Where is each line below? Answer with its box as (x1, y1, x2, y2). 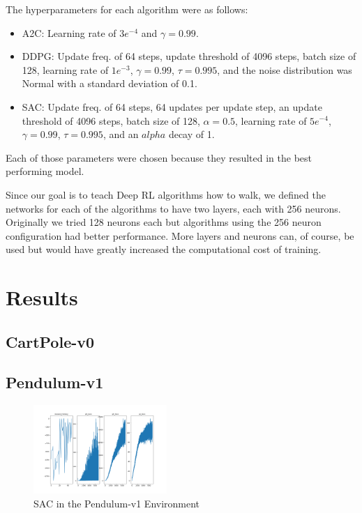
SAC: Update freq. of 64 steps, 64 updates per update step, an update (22, 99, 322, 114)
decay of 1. (168, 127, 215, 141)
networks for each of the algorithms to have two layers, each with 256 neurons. (6, 201, 341, 215)
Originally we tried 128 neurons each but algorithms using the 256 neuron (6, 215, 322, 229)
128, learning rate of (22, 62, 109, 77)
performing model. (6, 164, 84, 178)
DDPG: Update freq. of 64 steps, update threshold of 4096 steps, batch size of (22, 49, 356, 63)
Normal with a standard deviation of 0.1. (22, 76, 197, 91)
